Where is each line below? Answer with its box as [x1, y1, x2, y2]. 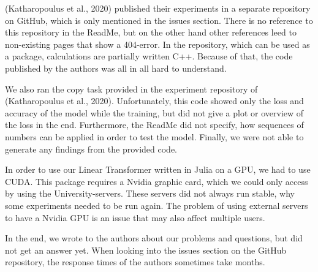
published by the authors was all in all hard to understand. [5, 61, 227, 74]
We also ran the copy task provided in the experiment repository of [5, 82, 258, 95]
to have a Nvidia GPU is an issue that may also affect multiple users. [5, 211, 265, 224]
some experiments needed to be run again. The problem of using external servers [5, 198, 308, 211]
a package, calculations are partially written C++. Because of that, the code [5, 50, 293, 62]
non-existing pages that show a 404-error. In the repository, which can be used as [5, 37, 310, 50]
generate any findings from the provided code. [5, 142, 177, 155]
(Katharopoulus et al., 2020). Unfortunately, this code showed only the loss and [5, 94, 304, 107]
